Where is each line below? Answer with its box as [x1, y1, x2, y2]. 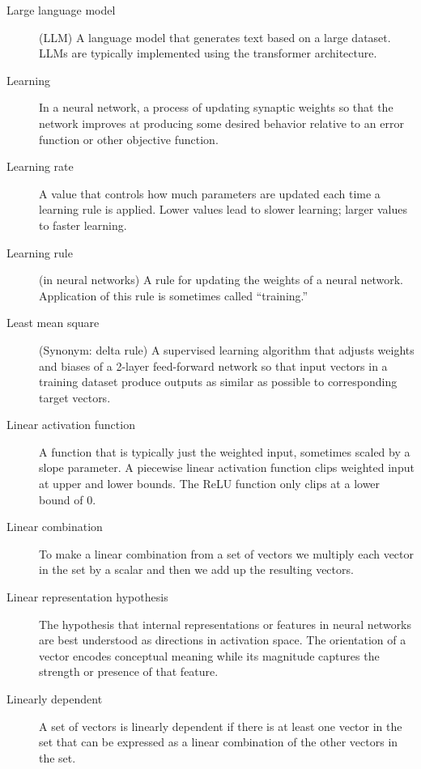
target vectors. [39, 389, 111, 406]
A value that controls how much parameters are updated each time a [39, 185, 381, 202]
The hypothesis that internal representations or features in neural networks [39, 615, 412, 632]
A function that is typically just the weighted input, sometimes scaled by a [39, 443, 410, 460]
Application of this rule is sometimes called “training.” [39, 287, 308, 304]
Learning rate [6, 158, 74, 175]
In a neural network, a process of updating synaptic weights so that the [39, 99, 393, 116]
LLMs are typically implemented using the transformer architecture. [39, 45, 377, 62]
